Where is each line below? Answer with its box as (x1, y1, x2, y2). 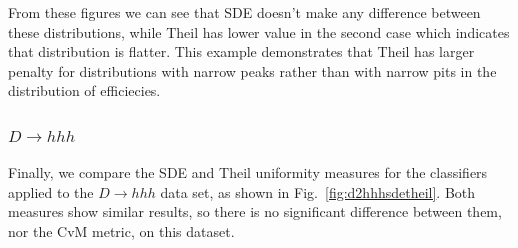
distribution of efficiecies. (8, 80, 161, 101)
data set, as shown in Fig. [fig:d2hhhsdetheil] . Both (160, 181, 476, 202)
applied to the (8, 181, 94, 202)
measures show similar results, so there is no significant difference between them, (8, 201, 502, 222)
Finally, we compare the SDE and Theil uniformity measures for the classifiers (8, 162, 488, 183)
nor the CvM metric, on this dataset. (8, 220, 235, 241)
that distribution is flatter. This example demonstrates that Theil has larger (8, 41, 475, 62)
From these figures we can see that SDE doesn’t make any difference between (8, 2, 481, 22)
